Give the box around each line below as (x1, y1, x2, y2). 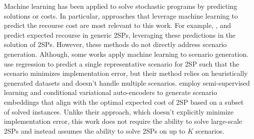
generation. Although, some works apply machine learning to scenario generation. (4, 48, 249, 59)
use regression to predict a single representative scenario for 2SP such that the (4, 58, 239, 69)
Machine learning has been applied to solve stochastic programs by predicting (4, 1, 237, 11)
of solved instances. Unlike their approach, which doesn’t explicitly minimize (4, 106, 234, 116)
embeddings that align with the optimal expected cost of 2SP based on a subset (4, 96, 244, 107)
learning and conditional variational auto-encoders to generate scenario (4, 87, 217, 97)
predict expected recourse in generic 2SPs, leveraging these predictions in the (4, 29, 236, 40)
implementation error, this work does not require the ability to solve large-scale (4, 116, 242, 126)
